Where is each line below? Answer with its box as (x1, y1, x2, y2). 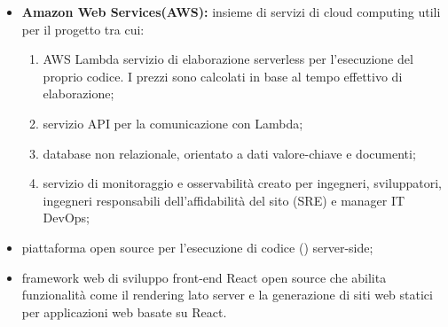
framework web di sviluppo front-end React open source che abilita (21, 268, 387, 286)
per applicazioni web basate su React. (21, 302, 227, 321)
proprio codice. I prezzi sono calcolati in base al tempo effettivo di (43, 66, 403, 85)
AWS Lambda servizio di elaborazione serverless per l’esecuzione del (43, 50, 413, 68)
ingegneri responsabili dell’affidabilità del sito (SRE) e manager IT (43, 191, 405, 209)
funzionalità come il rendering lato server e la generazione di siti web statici (21, 285, 433, 304)
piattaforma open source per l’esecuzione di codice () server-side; (21, 237, 373, 256)
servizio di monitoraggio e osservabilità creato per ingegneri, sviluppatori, (43, 174, 442, 192)
